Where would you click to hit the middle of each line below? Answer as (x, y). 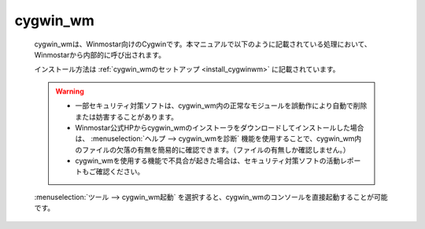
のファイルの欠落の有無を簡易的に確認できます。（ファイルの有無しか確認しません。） (213, 150)
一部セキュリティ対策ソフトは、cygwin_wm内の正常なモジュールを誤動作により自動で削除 (221, 105)
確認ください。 (120, 172)
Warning (70, 91)
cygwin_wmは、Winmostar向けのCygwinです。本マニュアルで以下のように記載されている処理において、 (203, 44)
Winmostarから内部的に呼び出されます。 (100, 54)
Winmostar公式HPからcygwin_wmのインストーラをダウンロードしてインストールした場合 (220, 127)
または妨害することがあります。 (127, 116)
